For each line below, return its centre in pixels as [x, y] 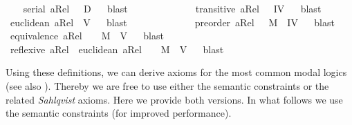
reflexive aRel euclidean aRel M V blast [117, 49]
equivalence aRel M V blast [87, 36]
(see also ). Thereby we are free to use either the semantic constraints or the [167, 85]
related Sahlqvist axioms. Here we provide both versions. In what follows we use [174, 99]
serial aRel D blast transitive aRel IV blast [172, 8]
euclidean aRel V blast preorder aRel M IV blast [172, 22]
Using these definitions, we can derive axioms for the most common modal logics [176, 72]
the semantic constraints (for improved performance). [119, 113]
